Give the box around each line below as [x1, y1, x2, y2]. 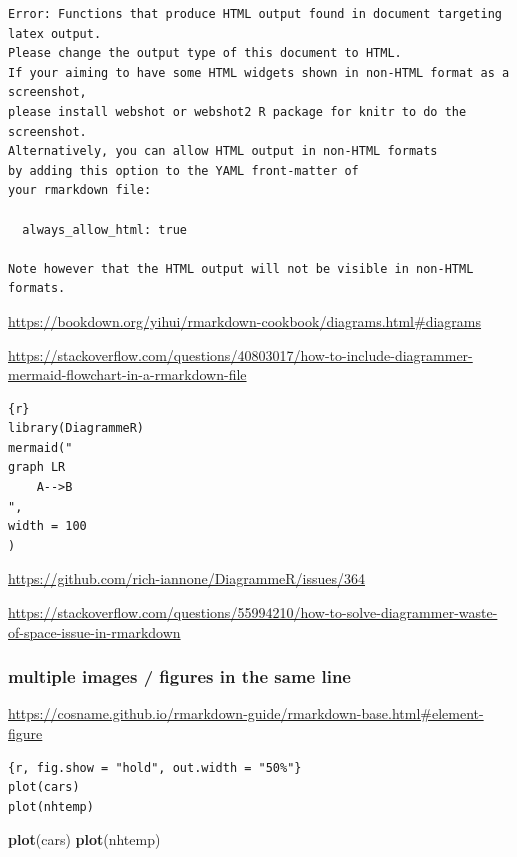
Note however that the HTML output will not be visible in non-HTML [8, 261, 474, 276]
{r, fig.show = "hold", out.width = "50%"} [8, 760, 302, 775]
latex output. [8, 26, 102, 41]
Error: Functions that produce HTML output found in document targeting [8, 7, 502, 21]
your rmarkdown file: [8, 183, 152, 198]
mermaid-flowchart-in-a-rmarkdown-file [8, 364, 247, 385]
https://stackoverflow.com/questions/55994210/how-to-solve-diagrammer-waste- [8, 602, 498, 623]
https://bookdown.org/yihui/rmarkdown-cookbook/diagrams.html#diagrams [8, 310, 482, 331]
